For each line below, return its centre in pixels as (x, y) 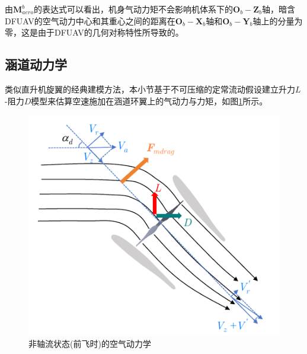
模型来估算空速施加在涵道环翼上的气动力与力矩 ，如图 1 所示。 (149, 101)
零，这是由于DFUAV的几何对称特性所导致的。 (94, 32)
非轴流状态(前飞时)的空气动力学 (90, 343)
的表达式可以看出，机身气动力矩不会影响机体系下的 (134, 9)
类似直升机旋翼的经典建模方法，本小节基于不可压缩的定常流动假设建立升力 (150, 89)
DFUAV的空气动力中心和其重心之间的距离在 (90, 20)
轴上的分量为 (278, 20)
